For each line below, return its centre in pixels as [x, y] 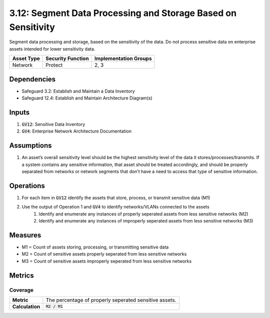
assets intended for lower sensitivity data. [52, 49]
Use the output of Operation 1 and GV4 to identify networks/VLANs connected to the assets [115, 207]
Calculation [26, 306]
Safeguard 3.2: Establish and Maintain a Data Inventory [78, 91]
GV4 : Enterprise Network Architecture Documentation [77, 131]
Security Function [67, 58]
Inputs [19, 112]
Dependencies [32, 79]
